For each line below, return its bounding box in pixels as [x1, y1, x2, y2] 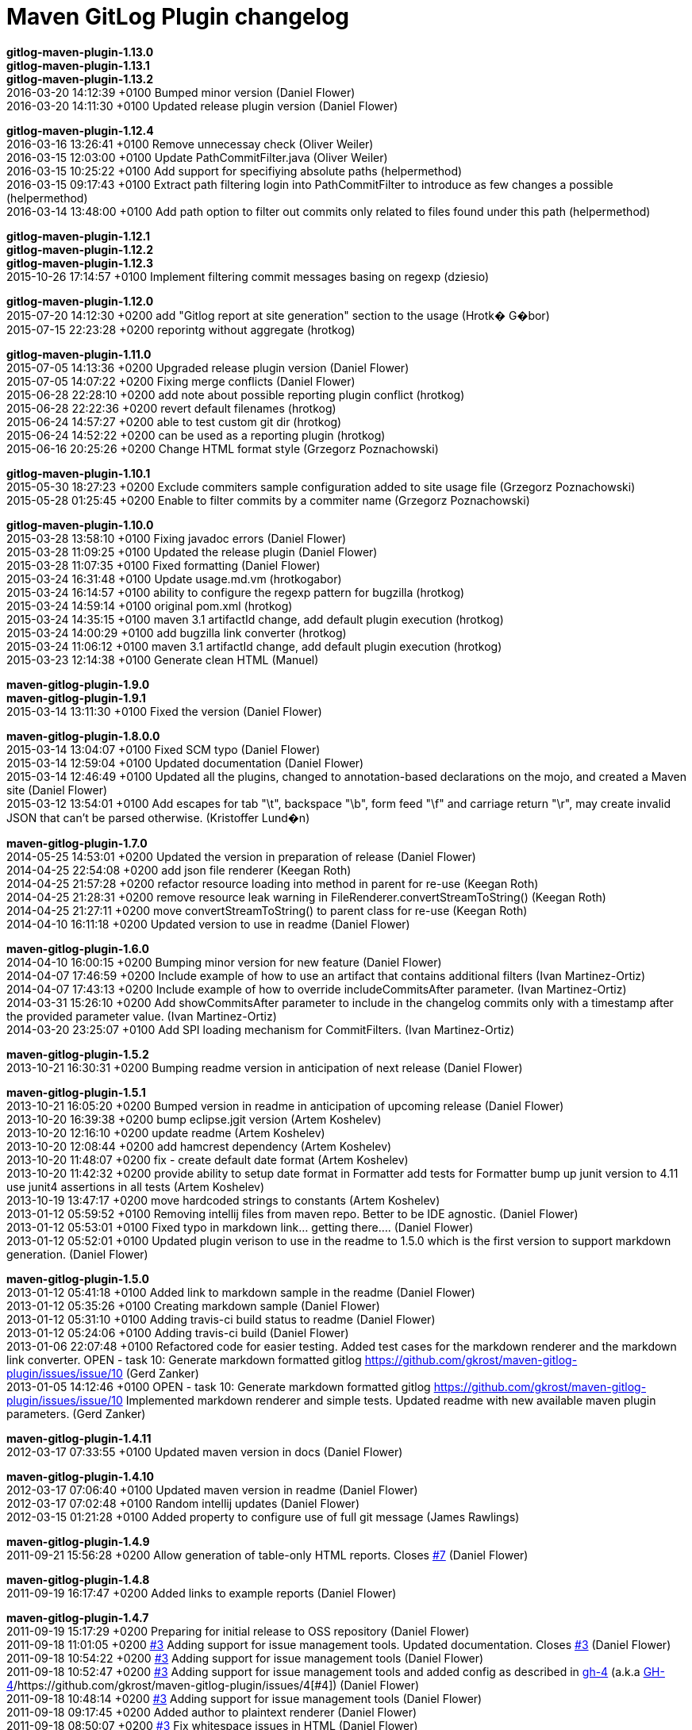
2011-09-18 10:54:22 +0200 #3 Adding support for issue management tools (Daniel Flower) [6, 1651, 484, 1665]
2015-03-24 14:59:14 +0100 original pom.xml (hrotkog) [6, 598, 293, 613]
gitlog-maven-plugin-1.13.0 [6, 44, 154, 59]
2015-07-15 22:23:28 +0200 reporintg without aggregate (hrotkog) [6, 322, 356, 336]
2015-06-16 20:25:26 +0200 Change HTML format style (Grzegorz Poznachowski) [6, 441, 439, 456]
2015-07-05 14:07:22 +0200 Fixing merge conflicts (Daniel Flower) [6, 374, 356, 388]
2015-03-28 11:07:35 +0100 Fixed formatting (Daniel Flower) [6, 558, 321, 572]
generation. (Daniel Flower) [6, 1247, 148, 1261]
